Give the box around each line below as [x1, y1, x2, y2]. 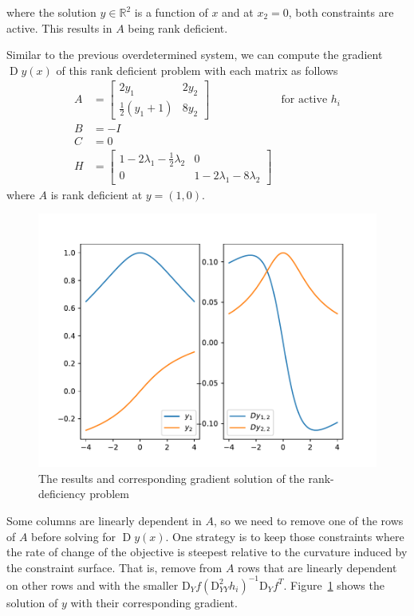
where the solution [6, 4, 97, 20]
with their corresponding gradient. [70, 594, 238, 610]
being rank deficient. [128, 19, 228, 36]
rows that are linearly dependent [238, 559, 397, 575]
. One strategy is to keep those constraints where [165, 528, 404, 544]
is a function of [134, 4, 208, 20]
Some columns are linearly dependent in [6, 512, 202, 528]
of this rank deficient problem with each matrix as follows [56, 61, 338, 78]
